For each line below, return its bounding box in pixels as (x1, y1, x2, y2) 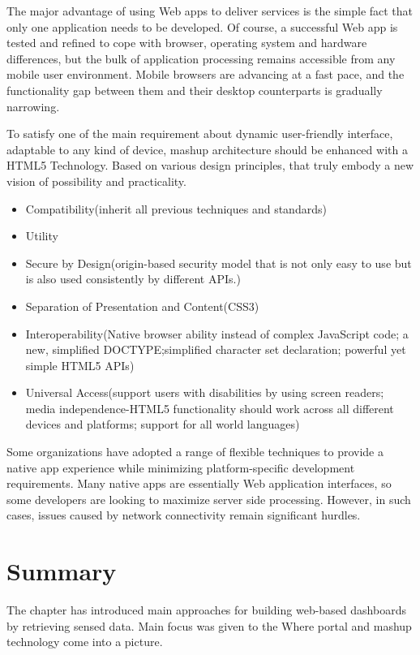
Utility (25, 227, 58, 244)
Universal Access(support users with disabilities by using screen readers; (25, 384, 384, 401)
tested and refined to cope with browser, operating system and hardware (6, 34, 367, 51)
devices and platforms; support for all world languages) (25, 416, 300, 433)
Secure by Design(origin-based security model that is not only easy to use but (25, 254, 412, 271)
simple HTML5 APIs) (25, 356, 135, 373)
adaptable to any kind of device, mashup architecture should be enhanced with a (6, 140, 408, 157)
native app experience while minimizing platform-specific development (6, 459, 355, 476)
